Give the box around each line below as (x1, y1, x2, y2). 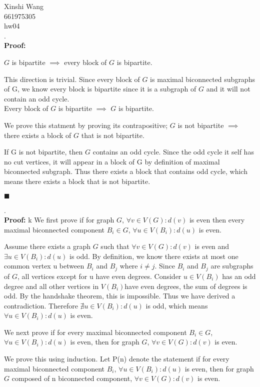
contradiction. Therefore (4, 300, 78, 310)
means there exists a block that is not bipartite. (4, 175, 150, 186)
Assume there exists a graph (4, 241, 91, 251)
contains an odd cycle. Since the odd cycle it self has (92, 146, 254, 157)
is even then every (189, 214, 245, 225)
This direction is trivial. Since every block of (4, 73, 140, 84)
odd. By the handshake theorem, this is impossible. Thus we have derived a (4, 290, 235, 301)
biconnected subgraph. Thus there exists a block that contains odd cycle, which (4, 166, 247, 176)
